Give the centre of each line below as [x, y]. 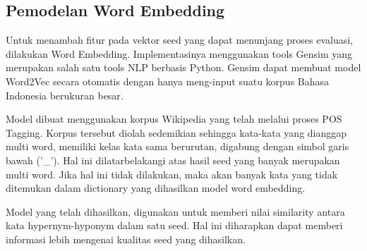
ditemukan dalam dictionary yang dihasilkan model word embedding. [156, 188]
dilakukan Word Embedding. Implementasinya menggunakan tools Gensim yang [179, 53]
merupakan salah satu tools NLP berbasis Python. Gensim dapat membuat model [183, 67]
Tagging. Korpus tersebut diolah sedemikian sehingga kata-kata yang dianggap [176, 132]
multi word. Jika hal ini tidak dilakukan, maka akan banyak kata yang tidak [172, 174]
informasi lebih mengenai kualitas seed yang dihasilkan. [126, 239]
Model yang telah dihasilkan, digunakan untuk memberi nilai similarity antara [175, 211]
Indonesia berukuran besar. [65, 95]
